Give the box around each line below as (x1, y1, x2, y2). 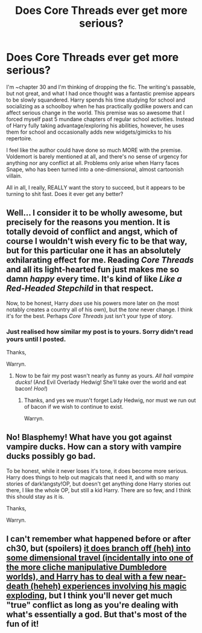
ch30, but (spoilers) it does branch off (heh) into (6, 544, 191, 554)
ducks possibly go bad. (6, 451, 96, 461)
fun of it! (6, 619, 39, 629)
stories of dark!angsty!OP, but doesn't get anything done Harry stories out (6, 480, 191, 487)
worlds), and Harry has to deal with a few (6, 572, 164, 582)
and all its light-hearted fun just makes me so (6, 264, 180, 275)
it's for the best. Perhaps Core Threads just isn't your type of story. (6, 312, 173, 319)
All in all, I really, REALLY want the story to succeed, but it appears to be (6, 184, 185, 191)
